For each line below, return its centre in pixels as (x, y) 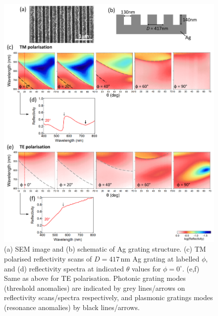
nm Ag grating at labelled (160, 259)
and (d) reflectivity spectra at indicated (64, 268)
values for (146, 268)
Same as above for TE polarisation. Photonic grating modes (95, 278)
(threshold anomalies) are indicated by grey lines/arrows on (95, 288)
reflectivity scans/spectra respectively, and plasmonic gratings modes (109, 297)
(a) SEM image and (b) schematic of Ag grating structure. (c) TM (105, 249)
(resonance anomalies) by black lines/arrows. (72, 307)
